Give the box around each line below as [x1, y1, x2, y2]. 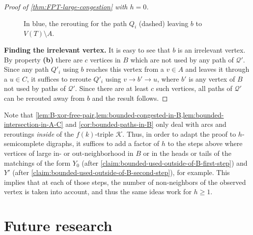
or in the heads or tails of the [143, 147, 232, 158]
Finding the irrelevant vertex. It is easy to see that [4, 44, 170, 55]
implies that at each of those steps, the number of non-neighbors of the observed [4, 176, 246, 187]
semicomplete [4, 138, 44, 148]
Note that [4, 109, 33, 119]
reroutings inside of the [4, 128, 74, 139]
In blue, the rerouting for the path [24, 18, 127, 28]
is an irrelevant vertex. [177, 44, 246, 55]
